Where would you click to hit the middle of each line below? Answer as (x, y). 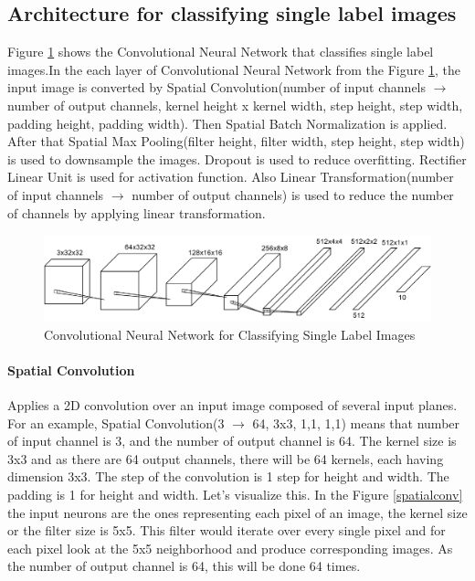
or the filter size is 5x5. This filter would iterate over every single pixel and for (227, 530)
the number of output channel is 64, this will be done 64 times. (184, 566)
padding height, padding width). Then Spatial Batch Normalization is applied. (227, 123)
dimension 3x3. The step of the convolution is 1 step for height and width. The (228, 476)
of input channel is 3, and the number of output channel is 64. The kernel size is (232, 441)
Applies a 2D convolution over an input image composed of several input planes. (232, 404)
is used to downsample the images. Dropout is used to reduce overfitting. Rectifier (237, 158)
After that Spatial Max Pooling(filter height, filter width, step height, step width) (236, 141)
